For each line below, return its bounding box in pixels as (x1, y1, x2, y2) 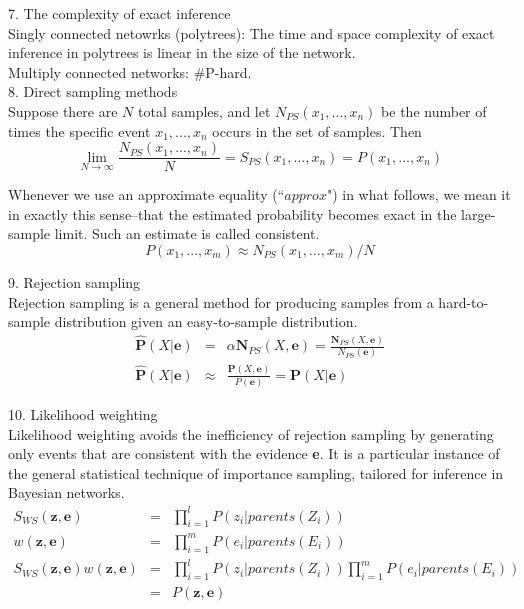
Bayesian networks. (8, 482, 125, 503)
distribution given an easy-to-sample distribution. (54, 311, 358, 332)
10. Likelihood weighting (8, 404, 158, 425)
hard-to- (438, 291, 489, 312)
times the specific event (8, 120, 151, 141)
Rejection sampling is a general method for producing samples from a (8, 291, 434, 312)
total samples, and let (138, 100, 271, 121)
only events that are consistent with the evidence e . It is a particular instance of (8, 443, 500, 464)
